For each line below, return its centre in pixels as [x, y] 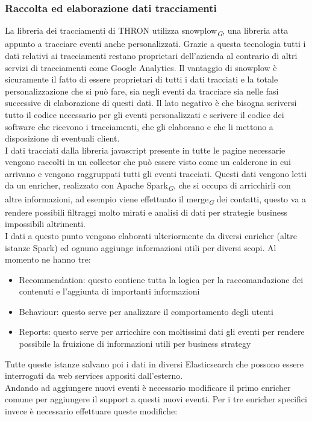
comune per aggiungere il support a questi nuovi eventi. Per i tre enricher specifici [156, 399]
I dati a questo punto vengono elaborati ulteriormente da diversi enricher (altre [151, 235]
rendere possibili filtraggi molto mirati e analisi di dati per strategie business [146, 212]
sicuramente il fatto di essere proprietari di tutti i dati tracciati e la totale [142, 79]
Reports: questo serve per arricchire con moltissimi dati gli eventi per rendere [162, 332]
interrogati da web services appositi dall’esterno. [94, 376]
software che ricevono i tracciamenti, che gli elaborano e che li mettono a [139, 126]
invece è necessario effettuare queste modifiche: [91, 411]
